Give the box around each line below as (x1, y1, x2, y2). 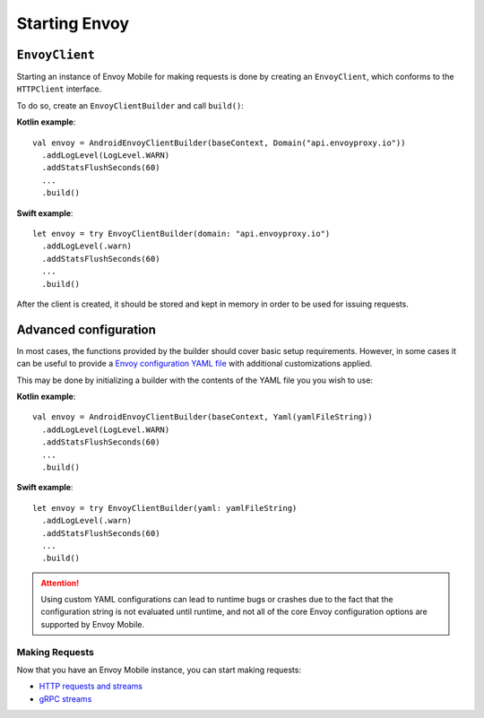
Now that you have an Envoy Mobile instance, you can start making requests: (16, 664, 302, 675)
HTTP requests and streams (39, 681, 143, 692)
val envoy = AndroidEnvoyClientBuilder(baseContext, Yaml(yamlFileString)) (32, 412, 373, 422)
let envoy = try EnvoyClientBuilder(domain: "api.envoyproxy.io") (32, 229, 331, 238)
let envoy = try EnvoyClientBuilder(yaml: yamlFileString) (32, 503, 298, 513)
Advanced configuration (16, 322, 157, 337)
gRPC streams (39, 693, 92, 704)
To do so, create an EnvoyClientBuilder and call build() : (16, 99, 244, 111)
